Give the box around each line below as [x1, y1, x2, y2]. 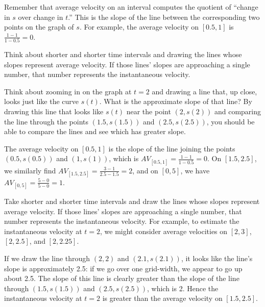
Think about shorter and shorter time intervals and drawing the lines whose [4, 49, 242, 60]
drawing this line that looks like [4, 106, 104, 117]
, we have [180, 165, 210, 175]
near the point [126, 106, 171, 117]
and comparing [214, 106, 261, 117]
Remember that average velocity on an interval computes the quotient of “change [4, 2, 258, 12]
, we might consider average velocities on [100, 225, 228, 236]
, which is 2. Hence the [147, 283, 219, 293]
